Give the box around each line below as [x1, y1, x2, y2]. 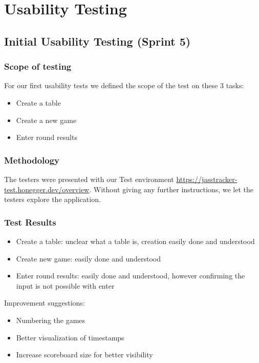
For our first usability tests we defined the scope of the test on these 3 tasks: [4, 80, 244, 91]
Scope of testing [4, 60, 72, 73]
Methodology [4, 153, 60, 166]
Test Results [4, 215, 56, 228]
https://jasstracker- [176, 173, 238, 184]
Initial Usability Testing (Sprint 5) [4, 33, 191, 49]
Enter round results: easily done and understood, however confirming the [16, 270, 245, 281]
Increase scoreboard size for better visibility [16, 349, 153, 360]
